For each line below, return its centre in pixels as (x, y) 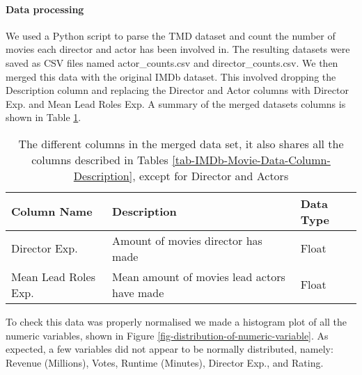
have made (138, 292)
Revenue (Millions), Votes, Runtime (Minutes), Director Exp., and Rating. (165, 362)
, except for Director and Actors (211, 175)
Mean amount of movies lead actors (199, 276)
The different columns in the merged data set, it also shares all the (181, 143)
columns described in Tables (100, 159)
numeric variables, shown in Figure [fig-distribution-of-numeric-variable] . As (167, 335)
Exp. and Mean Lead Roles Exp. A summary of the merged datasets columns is (176, 103)
